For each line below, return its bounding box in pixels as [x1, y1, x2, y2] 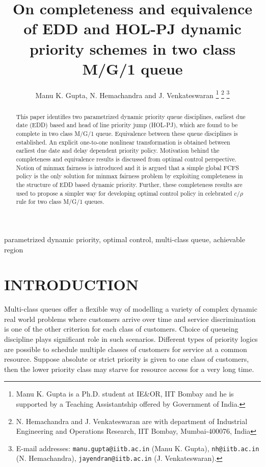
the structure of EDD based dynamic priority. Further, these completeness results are [16, 180, 243, 189]
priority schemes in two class [29, 38, 236, 59]
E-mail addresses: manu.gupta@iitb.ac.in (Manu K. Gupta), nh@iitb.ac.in [16, 442, 259, 453]
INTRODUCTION [4, 274, 139, 295]
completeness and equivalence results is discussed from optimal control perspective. [16, 155, 236, 164]
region [4, 244, 23, 254]
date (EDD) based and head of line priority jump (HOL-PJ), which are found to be [16, 121, 238, 129]
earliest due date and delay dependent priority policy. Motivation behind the [16, 146, 220, 155]
